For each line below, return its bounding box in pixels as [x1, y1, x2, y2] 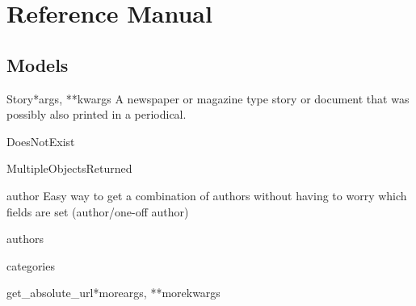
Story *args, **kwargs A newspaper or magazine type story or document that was [6, 90, 410, 107]
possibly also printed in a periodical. [6, 106, 187, 123]
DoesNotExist [6, 132, 75, 149]
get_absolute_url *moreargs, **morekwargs [6, 284, 221, 301]
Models [6, 52, 69, 77]
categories [6, 257, 55, 274]
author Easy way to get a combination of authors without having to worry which [6, 187, 407, 203]
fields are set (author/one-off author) [6, 203, 189, 220]
